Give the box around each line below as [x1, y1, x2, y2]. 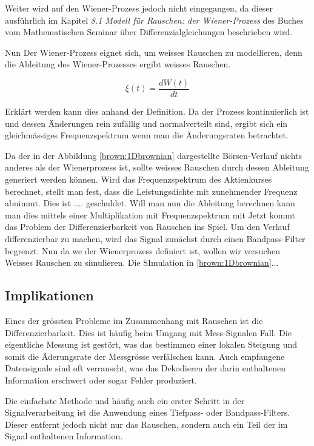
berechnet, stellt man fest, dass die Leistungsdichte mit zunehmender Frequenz [5, 184, 298, 197]
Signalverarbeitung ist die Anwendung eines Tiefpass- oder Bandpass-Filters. [5, 406, 290, 419]
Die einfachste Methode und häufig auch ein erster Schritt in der [5, 394, 245, 407]
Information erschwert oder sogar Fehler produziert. [5, 373, 197, 386]
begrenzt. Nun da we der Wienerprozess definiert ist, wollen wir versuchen [5, 244, 281, 257]
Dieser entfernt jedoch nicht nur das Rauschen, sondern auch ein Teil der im [5, 417, 288, 430]
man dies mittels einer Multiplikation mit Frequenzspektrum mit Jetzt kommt [5, 208, 296, 221]
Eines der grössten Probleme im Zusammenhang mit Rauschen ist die [5, 314, 263, 326]
